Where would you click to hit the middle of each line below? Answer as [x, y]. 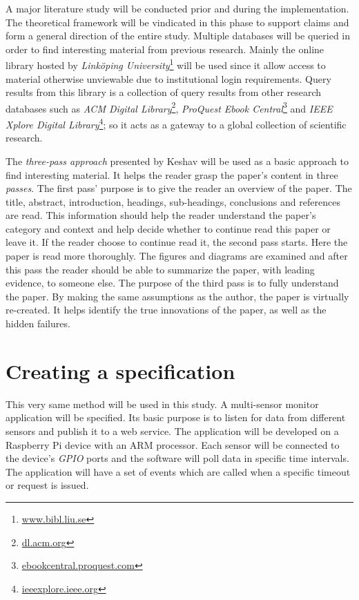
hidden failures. [38, 323]
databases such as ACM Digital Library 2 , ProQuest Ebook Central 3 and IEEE [169, 107]
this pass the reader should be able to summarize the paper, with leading [160, 269]
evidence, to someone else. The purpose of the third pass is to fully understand [172, 283]
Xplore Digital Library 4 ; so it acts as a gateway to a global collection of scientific [176, 123]
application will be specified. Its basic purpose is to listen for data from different [176, 417]
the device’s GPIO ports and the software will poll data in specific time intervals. [177, 458]
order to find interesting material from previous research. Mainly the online [165, 49]
